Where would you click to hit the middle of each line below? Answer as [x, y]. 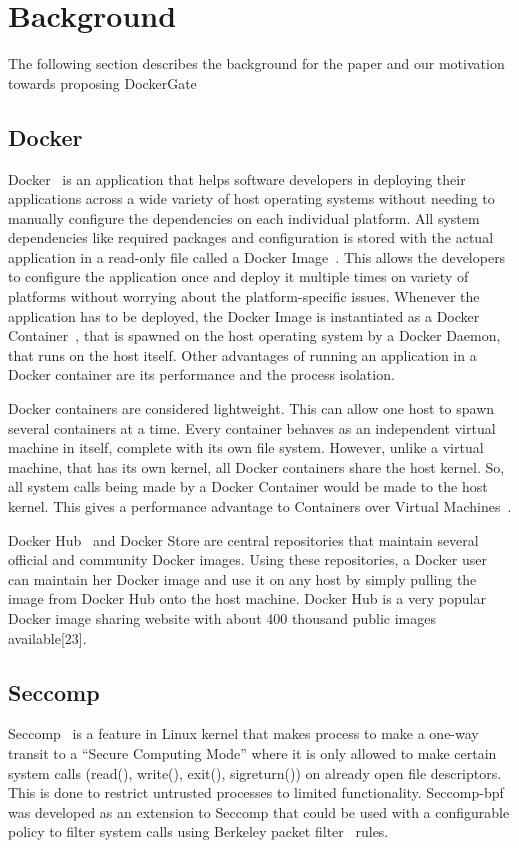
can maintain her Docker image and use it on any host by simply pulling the [242, 578]
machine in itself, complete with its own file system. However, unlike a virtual [246, 447]
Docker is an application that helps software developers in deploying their [237, 178]
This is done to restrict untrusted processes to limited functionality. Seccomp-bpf [256, 792]
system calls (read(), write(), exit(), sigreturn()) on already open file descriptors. [255, 772]
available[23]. [47, 637]
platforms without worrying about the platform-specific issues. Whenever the [244, 296]
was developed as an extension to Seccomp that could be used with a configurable [259, 811]
